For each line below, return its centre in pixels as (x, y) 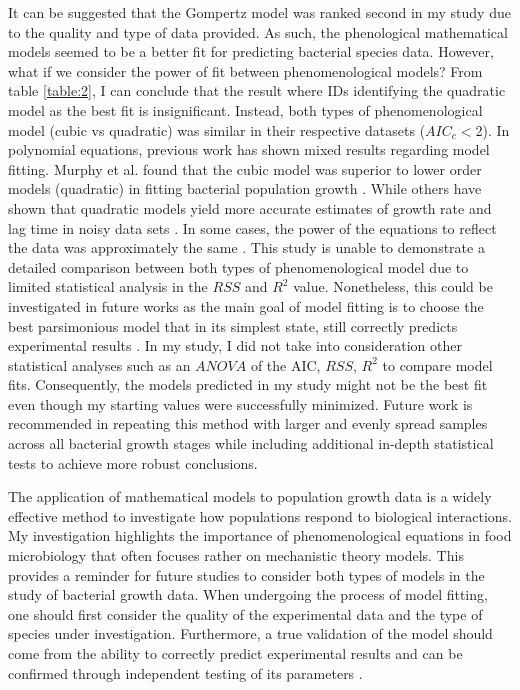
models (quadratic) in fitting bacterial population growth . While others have (245, 188)
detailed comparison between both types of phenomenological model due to (238, 266)
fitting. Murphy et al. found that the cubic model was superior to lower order (245, 168)
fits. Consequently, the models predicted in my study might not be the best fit (248, 384)
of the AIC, (285, 364)
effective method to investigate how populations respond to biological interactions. (260, 515)
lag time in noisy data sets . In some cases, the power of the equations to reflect (252, 227)
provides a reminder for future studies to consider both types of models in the (246, 574)
